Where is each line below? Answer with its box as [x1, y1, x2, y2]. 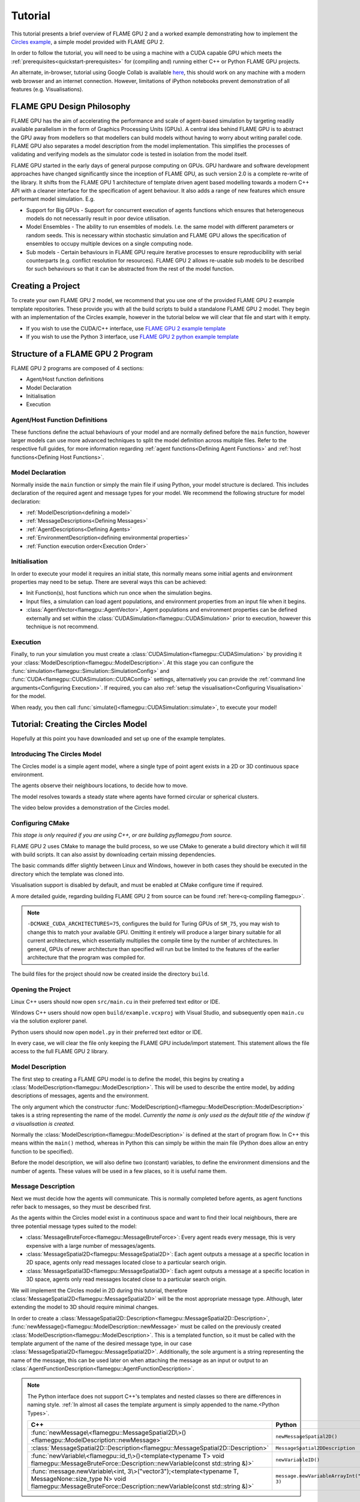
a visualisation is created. [11, 1120, 75, 1127]
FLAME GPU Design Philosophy [11, 101, 131, 111]
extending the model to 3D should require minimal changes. [11, 1304, 159, 1311]
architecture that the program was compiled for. [27, 953, 146, 961]
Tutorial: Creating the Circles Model [11, 719, 148, 729]
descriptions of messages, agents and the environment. [11, 1092, 149, 1099]
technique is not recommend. [26, 623, 99, 630]
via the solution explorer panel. [11, 1017, 88, 1024]
